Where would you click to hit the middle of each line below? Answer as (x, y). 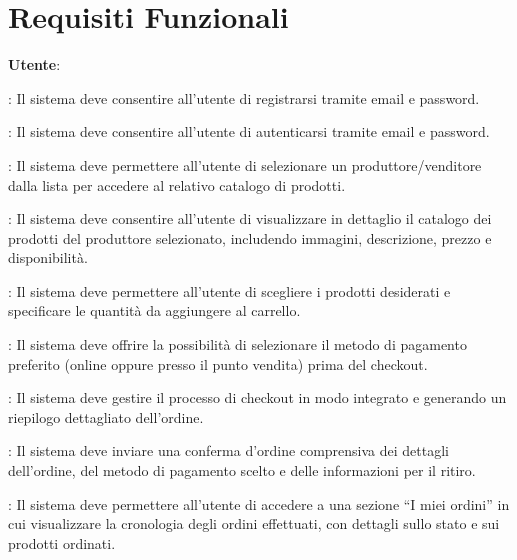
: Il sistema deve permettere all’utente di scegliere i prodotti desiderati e (229, 290)
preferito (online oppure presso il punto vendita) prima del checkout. (218, 363)
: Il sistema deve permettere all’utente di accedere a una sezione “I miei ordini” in (259, 503)
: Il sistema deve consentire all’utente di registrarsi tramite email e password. (244, 97)
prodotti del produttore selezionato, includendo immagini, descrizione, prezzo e (250, 237)
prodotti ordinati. (62, 542)
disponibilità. (48, 257)
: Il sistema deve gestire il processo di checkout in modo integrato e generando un (257, 397)
